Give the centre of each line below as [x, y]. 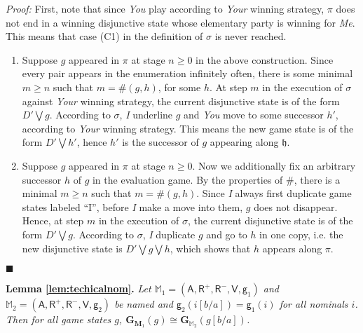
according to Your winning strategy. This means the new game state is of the [188, 128]
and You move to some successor [254, 115]
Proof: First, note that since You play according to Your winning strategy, [165, 8]
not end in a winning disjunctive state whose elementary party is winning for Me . [180, 22]
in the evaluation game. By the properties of [187, 179]
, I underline [146, 115]
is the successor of [160, 142]
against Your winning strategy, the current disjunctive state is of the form [181, 101]
